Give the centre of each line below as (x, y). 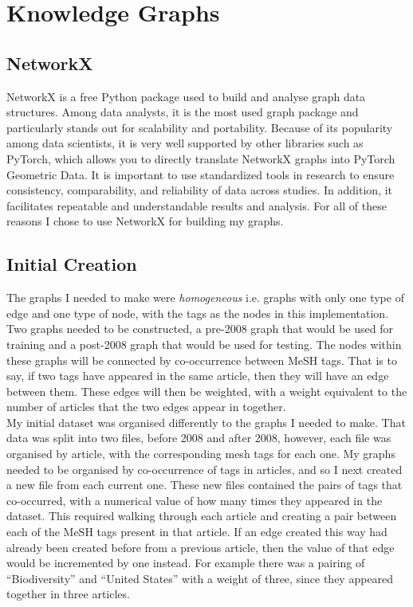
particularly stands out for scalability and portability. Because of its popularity (200, 127)
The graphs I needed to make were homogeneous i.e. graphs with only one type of (205, 298)
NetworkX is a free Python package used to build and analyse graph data (186, 96)
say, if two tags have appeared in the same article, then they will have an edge (198, 376)
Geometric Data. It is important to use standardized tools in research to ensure (201, 174)
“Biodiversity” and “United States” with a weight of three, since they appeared (200, 578)
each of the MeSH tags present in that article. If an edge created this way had (197, 532)
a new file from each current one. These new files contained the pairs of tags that (205, 485)
